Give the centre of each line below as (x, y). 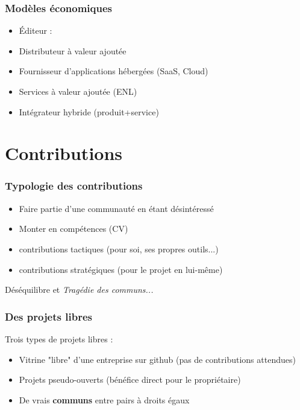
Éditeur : (36, 30)
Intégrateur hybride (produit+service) (89, 111)
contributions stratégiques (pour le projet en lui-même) (121, 269)
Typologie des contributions (74, 186)
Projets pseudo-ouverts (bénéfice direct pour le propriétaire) (130, 380)
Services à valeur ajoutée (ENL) (78, 91)
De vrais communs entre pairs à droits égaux (104, 399)
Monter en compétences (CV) (73, 229)
